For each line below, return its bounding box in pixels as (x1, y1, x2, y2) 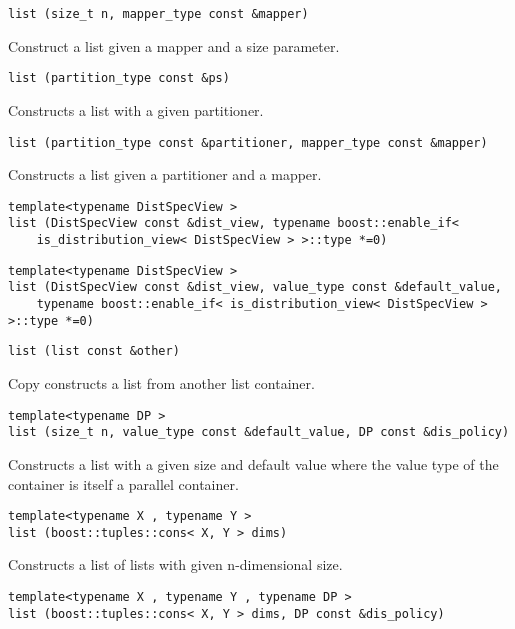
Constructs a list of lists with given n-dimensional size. (8, 554, 343, 575)
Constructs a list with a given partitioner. (8, 99, 264, 120)
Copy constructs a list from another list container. (8, 373, 315, 393)
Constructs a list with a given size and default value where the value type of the (8, 453, 499, 474)
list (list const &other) (8, 344, 180, 359)
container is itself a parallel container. (8, 473, 239, 494)
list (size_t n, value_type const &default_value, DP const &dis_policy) (8, 425, 510, 440)
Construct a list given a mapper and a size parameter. (8, 35, 340, 56)
